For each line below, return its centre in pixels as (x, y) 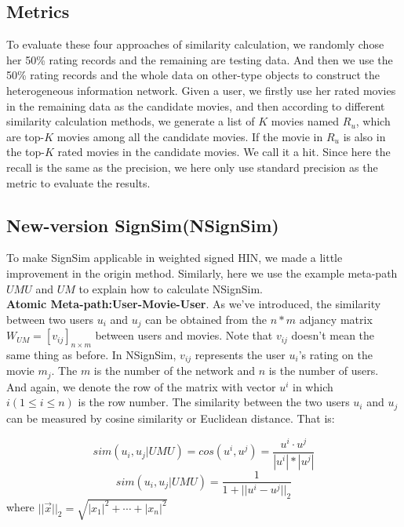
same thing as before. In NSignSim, (91, 354)
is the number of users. (324, 371)
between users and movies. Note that (184, 335)
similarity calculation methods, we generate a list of (131, 121)
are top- (25, 136)
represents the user (240, 354)
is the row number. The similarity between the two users (214, 402)
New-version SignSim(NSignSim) (143, 225)
